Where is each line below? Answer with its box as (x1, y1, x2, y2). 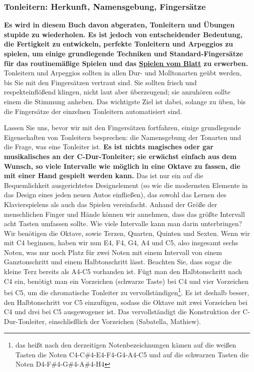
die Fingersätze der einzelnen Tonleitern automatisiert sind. (4, 106, 182, 116)
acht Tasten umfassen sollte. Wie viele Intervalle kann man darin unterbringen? (4, 218, 242, 229)
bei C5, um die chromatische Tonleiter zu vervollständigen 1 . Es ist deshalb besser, (4, 286, 249, 297)
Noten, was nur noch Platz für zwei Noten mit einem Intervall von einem (4, 247, 222, 257)
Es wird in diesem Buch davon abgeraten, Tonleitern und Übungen (4, 20, 235, 30)
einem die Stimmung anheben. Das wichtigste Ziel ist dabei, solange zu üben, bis (4, 96, 246, 106)
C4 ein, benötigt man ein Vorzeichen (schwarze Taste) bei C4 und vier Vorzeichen (4, 276, 249, 286)
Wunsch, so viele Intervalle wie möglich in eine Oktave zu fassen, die (4, 161, 240, 171)
